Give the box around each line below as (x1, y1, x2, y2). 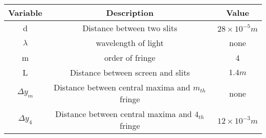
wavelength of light (96, 37, 164, 49)
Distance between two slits (82, 22, 178, 34)
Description (106, 7, 154, 18)
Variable (8, 7, 42, 18)
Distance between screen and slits (70, 66, 190, 78)
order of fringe (104, 52, 156, 63)
